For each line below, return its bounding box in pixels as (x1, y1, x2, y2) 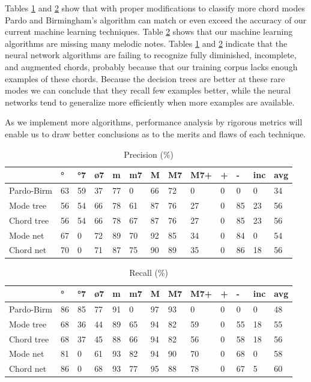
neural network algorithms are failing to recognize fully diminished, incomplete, (5, 49, 297, 61)
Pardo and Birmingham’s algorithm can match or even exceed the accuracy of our (5, 13, 307, 26)
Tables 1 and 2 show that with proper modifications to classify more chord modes (5, 2, 305, 14)
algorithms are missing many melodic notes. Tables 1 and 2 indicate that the (5, 37, 288, 49)
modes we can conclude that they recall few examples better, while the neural (5, 84, 291, 97)
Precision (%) (124, 148, 174, 160)
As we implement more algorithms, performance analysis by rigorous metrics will (5, 116, 303, 128)
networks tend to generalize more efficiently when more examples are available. (5, 95, 295, 108)
